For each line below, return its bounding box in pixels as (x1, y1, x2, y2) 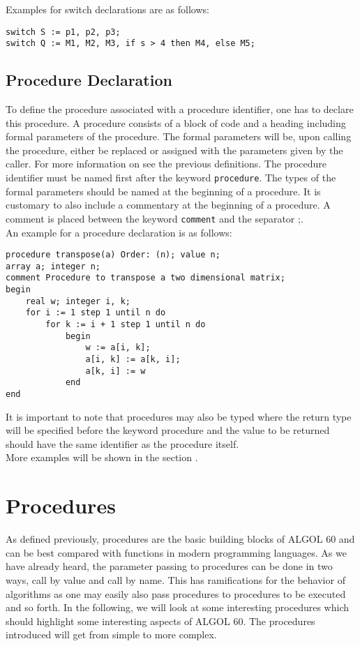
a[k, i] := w (85, 366, 146, 376)
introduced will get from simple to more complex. (6, 627, 217, 642)
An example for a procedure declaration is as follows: (6, 225, 232, 239)
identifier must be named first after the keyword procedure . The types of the (6, 170, 336, 185)
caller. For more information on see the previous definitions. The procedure (6, 156, 327, 171)
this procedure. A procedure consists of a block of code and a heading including (6, 115, 346, 130)
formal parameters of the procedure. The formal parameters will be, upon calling (6, 129, 352, 144)
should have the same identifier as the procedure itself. (6, 436, 239, 451)
